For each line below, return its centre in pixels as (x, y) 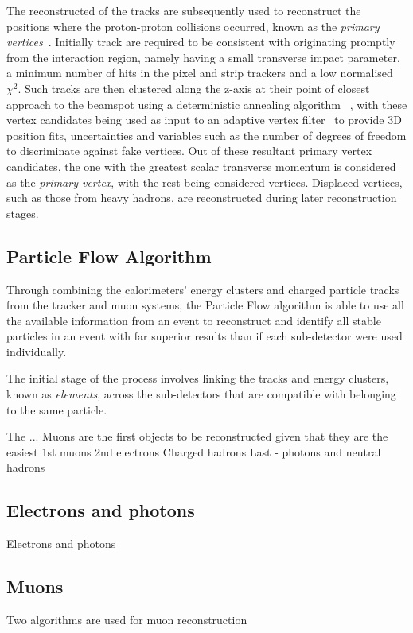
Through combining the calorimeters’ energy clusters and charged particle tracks (203, 289)
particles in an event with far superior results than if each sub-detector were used (205, 336)
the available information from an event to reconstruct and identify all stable (194, 320)
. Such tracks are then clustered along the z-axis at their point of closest (194, 88)
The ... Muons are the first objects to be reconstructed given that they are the (197, 436)
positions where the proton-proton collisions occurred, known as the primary (193, 26)
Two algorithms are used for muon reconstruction (127, 620)
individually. (37, 351)
